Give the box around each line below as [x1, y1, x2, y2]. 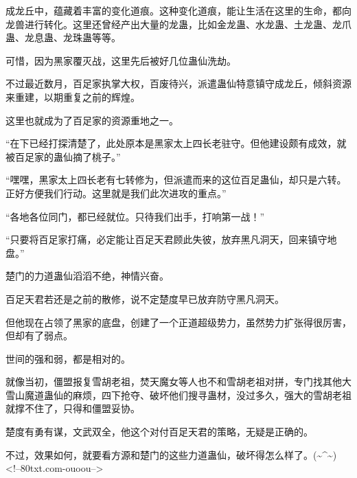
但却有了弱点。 [5, 328, 73, 343]
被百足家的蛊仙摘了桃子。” [5, 149, 121, 163]
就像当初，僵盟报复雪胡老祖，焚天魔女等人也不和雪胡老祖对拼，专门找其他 [5, 374, 342, 389]
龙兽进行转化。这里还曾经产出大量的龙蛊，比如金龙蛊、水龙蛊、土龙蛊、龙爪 [5, 16, 352, 31]
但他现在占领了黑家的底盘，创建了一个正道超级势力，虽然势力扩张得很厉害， [5, 315, 352, 329]
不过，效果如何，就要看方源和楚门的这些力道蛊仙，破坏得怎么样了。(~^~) [5, 447, 337, 462]
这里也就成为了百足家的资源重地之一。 [5, 113, 178, 127]
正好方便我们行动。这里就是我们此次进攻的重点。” [5, 185, 227, 200]
